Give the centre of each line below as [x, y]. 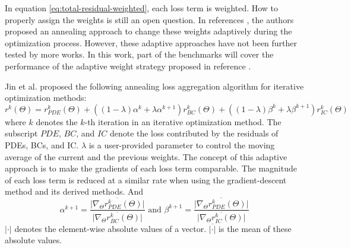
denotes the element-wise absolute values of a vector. [110, 228]
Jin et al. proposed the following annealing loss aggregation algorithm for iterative [154, 86]
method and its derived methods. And [74, 191]
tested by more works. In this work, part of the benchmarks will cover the [139, 54]
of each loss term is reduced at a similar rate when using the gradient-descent [146, 179]
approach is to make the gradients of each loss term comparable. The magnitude [151, 168]
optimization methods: [46, 98]
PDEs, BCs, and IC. [42, 144]
